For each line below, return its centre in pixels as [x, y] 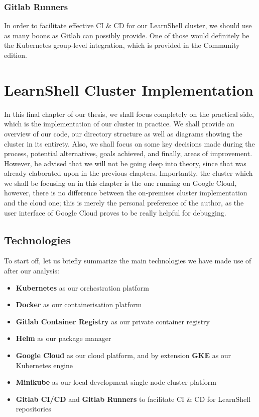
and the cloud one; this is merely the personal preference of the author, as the [124, 203]
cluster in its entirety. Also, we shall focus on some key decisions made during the [129, 143]
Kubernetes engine [44, 365]
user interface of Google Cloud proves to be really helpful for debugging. [115, 212]
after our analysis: [32, 271]
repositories [33, 409]
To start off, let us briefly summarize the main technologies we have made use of [128, 261]
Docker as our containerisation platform [79, 304]
